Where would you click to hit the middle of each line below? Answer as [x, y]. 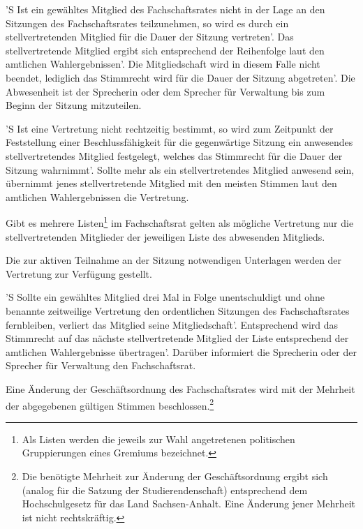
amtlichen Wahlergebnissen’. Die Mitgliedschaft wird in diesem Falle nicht [163, 64]
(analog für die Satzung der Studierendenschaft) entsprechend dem [165, 490]
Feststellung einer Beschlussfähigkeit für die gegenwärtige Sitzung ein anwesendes [179, 142]
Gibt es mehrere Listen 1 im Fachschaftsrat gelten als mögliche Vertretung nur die [180, 222]
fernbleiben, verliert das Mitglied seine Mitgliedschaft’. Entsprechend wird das [172, 324]
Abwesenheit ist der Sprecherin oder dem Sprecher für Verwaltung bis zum [165, 91]
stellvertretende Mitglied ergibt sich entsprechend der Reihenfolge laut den [165, 50]
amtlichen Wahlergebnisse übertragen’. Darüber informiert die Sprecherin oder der [181, 351]
